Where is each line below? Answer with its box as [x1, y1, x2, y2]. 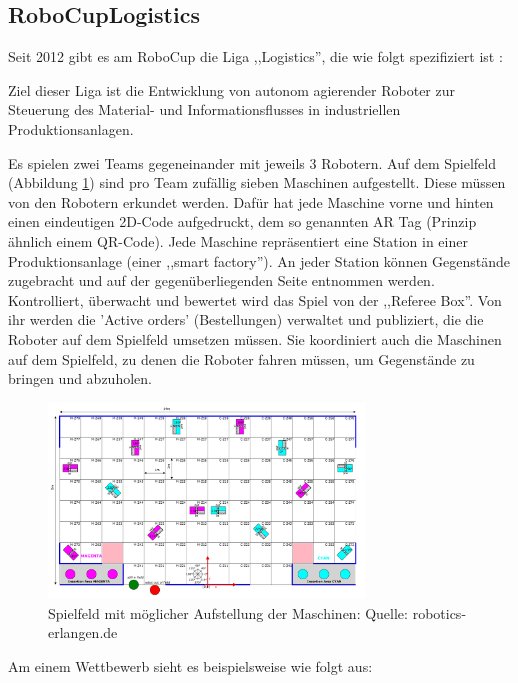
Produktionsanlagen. [8, 118, 134, 139]
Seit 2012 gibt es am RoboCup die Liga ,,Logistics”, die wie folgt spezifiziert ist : [8, 46, 503, 67]
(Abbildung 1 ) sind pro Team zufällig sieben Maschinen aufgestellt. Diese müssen [8, 172, 506, 193]
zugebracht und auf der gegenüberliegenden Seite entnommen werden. [8, 270, 435, 291]
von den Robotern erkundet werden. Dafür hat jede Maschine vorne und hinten [8, 191, 494, 212]
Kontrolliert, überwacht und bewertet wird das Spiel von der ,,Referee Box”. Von [8, 289, 502, 310]
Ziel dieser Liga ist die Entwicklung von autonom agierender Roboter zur [8, 79, 455, 100]
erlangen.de [48, 622, 118, 643]
